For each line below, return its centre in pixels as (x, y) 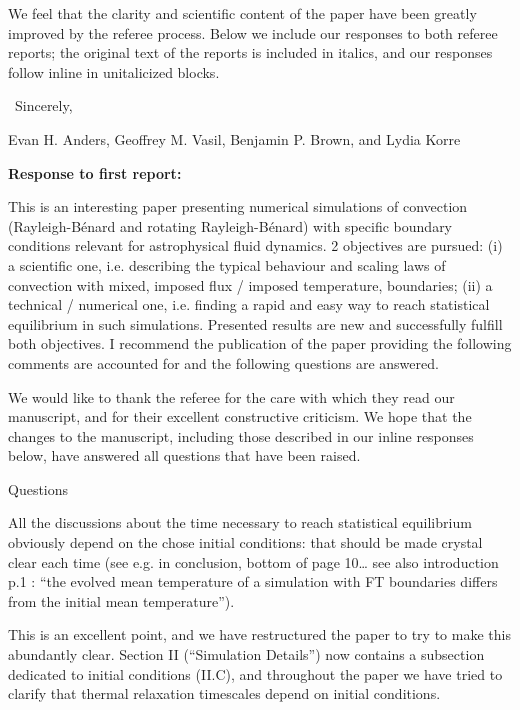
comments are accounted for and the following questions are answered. (223, 362)
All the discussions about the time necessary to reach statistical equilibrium (240, 522)
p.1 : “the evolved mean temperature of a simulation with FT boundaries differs (253, 581)
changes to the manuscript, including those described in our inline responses (241, 435)
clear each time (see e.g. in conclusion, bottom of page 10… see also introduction (253, 561)
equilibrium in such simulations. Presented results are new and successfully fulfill (255, 323)
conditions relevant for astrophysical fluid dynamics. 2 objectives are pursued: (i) (255, 245)
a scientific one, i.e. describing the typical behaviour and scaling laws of (227, 264)
